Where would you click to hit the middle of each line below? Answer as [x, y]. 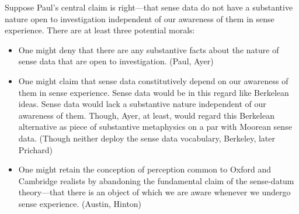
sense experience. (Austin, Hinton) [80, 203]
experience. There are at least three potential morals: [100, 30]
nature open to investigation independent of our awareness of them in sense [140, 18]
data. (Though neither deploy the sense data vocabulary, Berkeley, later [147, 138]
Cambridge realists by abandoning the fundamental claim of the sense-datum [156, 180]
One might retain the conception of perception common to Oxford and [145, 169]
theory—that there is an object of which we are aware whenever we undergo [154, 192]
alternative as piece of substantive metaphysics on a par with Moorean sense [155, 127]
